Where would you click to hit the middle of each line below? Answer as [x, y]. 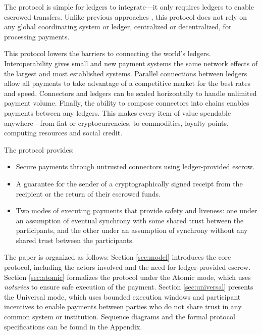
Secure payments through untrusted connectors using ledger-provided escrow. [135, 166]
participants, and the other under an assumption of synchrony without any [132, 230]
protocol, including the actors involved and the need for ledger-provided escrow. [127, 267]
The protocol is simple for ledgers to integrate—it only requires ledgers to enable [129, 7]
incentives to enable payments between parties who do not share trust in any [123, 306]
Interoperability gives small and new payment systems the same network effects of [131, 63]
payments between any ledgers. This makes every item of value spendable [118, 112]
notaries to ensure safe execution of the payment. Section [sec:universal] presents [129, 287]
